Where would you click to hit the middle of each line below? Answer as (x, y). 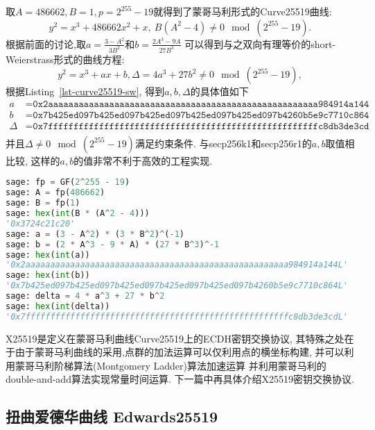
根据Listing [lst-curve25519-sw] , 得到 (85, 91)
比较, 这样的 (33, 160)
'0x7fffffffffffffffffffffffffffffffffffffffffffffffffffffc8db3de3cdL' (177, 316)
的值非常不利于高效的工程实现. (143, 160)
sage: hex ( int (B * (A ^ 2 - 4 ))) (78, 214)
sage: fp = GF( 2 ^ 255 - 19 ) (68, 182)
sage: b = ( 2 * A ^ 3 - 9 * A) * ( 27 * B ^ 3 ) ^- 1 (113, 244)
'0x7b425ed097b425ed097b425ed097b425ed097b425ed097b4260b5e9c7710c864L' (177, 286)
